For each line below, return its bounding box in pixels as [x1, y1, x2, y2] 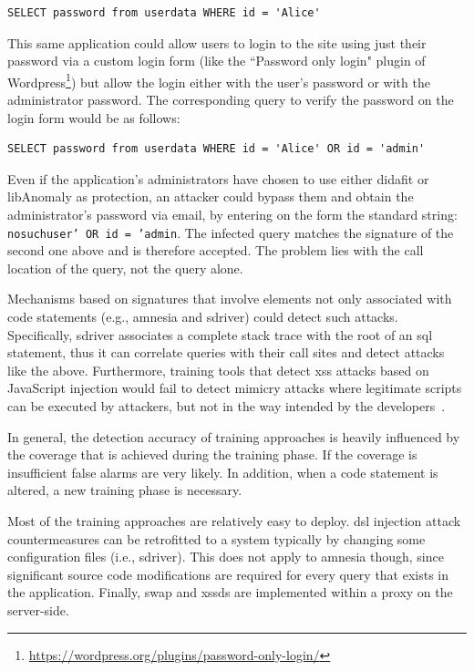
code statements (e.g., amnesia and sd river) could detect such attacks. [7, 307, 398, 326]
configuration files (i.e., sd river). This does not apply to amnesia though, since [7, 547, 444, 566]
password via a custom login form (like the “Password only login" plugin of [7, 51, 426, 70]
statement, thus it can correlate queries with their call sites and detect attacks [7, 343, 445, 362]
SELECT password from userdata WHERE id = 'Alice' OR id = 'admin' [7, 142, 426, 156]
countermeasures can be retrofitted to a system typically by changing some [7, 529, 426, 548]
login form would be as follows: [7, 108, 180, 127]
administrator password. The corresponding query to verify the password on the [7, 90, 454, 109]
